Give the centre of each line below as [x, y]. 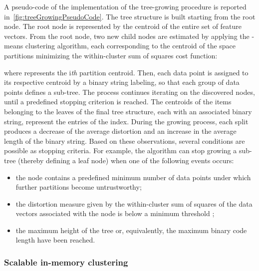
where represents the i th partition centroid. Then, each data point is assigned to [126, 72]
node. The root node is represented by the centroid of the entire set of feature [123, 26]
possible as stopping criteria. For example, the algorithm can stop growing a [121, 150]
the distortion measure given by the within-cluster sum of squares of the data [134, 203]
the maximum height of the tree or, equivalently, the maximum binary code [131, 230]
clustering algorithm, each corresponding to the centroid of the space [130, 46]
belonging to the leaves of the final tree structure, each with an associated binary [128, 111]
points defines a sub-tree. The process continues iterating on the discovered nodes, [129, 92]
